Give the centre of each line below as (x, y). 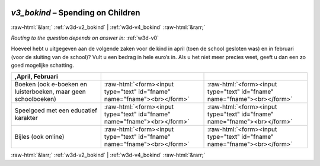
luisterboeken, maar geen (50, 92)
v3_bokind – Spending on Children (76, 13)
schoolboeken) (35, 99)
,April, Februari (36, 77)
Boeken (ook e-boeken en (51, 84)
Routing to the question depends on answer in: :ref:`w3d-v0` (85, 38)
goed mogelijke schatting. (42, 66)
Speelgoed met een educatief (56, 110)
